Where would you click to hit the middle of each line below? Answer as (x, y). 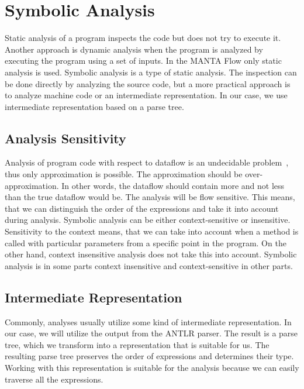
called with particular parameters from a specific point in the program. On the (146, 242)
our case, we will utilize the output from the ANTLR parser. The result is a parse (151, 333)
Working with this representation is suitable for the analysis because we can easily (152, 367)
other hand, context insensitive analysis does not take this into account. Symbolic (151, 254)
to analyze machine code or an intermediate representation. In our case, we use (146, 95)
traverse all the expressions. (54, 379)
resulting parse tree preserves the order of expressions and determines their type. (149, 356)
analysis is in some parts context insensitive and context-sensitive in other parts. (149, 265)
